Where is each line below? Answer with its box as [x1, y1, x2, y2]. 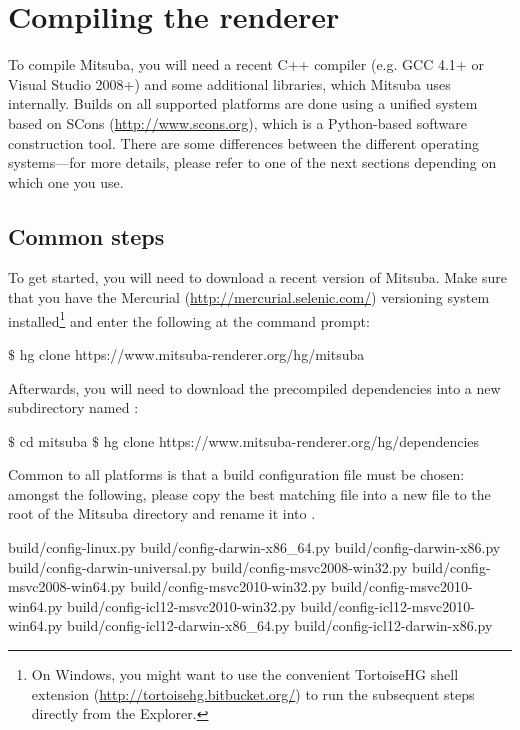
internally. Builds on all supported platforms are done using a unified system [8, 93, 478, 114]
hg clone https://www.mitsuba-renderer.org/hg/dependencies [103, 430, 480, 451]
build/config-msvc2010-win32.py [130, 576, 327, 597]
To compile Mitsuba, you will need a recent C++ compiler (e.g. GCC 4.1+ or [8, 54, 484, 75]
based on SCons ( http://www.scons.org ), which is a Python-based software [8, 112, 467, 133]
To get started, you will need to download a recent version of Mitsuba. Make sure [8, 267, 507, 288]
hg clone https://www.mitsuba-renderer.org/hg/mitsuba [19, 343, 365, 364]
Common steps [8, 220, 165, 251]
